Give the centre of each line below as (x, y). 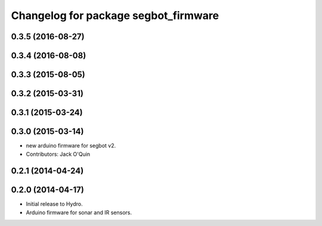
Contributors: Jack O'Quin (58, 154)
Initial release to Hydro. (54, 204)
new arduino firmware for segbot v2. (71, 146)
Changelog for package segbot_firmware (115, 15)
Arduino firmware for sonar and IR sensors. (79, 212)
